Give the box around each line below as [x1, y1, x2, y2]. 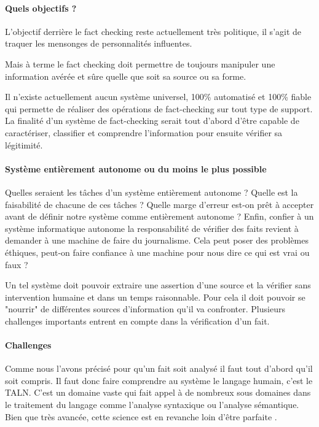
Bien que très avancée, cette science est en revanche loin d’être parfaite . [5, 410, 277, 423]
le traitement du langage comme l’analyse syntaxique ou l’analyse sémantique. [5, 398, 299, 411]
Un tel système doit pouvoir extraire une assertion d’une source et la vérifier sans [5, 279, 311, 291]
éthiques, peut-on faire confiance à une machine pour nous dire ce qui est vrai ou [5, 245, 310, 258]
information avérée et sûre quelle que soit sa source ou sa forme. [5, 69, 246, 82]
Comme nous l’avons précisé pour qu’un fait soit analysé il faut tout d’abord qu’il [5, 362, 313, 375]
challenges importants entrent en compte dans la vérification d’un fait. [5, 314, 270, 327]
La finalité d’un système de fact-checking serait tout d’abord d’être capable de [5, 114, 299, 127]
